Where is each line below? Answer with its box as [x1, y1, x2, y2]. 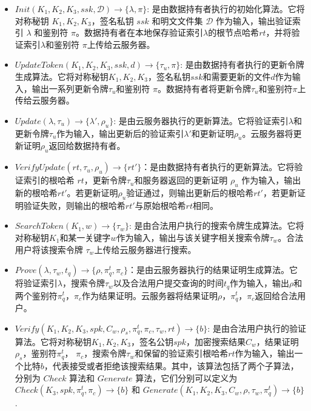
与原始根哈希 [135, 199, 186, 211]
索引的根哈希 [23, 174, 75, 186]
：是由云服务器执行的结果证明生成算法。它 [128, 263, 298, 276]
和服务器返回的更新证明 [134, 174, 228, 186]
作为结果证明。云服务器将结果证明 [81, 289, 218, 301]
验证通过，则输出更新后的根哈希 [126, 186, 254, 199]
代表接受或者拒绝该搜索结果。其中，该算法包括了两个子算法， [52, 360, 299, 372]
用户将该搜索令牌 [15, 243, 83, 255]
